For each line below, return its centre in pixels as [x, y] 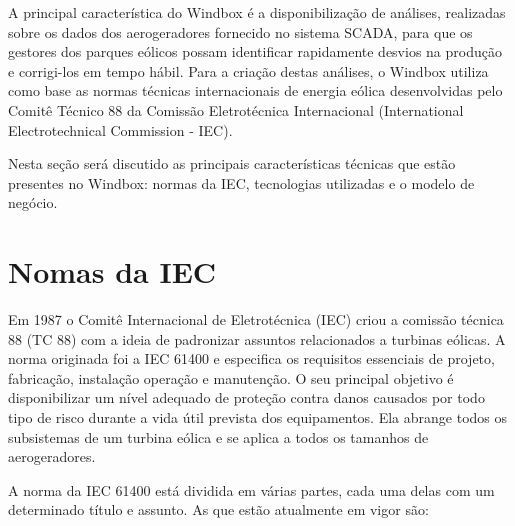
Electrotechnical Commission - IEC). [120, 129]
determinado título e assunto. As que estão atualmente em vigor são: [218, 509]
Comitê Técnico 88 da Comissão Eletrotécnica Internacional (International [236, 109]
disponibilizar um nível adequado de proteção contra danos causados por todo [246, 397]
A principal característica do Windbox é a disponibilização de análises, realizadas [257, 12]
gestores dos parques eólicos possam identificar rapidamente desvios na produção [255, 51]
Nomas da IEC [112, 271]
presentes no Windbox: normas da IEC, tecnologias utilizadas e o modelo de [241, 182]
